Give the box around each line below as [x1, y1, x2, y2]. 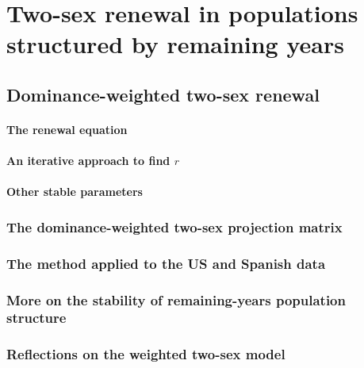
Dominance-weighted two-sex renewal [6, 82, 320, 106]
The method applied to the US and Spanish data [6, 253, 326, 273]
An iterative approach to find [6, 152, 171, 169]
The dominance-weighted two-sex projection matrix [6, 217, 343, 236]
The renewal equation [6, 121, 128, 137]
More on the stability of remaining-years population [6, 289, 346, 309]
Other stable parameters [6, 183, 143, 200]
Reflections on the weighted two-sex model [6, 344, 285, 364]
